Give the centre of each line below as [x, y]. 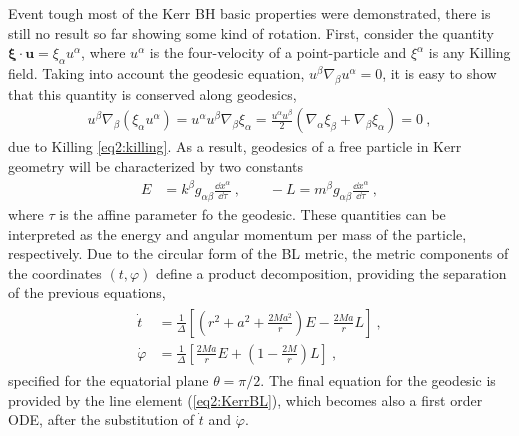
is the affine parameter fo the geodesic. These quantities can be [252, 213]
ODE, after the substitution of [101, 419]
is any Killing [469, 52]
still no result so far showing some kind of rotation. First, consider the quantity [251, 32]
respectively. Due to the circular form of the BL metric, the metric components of [258, 253]
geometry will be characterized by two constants [156, 166]
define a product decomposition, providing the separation [331, 272]
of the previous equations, [87, 292]
